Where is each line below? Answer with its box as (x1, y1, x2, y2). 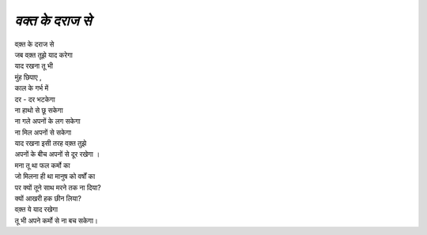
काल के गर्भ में (14, 84, 49, 93)
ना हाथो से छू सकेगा (14, 105, 63, 114)
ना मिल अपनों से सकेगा (14, 127, 71, 137)
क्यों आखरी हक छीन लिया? (14, 194, 82, 203)
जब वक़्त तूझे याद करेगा (14, 50, 73, 59)
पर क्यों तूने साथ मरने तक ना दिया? (14, 182, 102, 192)
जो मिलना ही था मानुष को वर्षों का (14, 172, 96, 181)
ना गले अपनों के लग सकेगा (14, 117, 81, 126)
